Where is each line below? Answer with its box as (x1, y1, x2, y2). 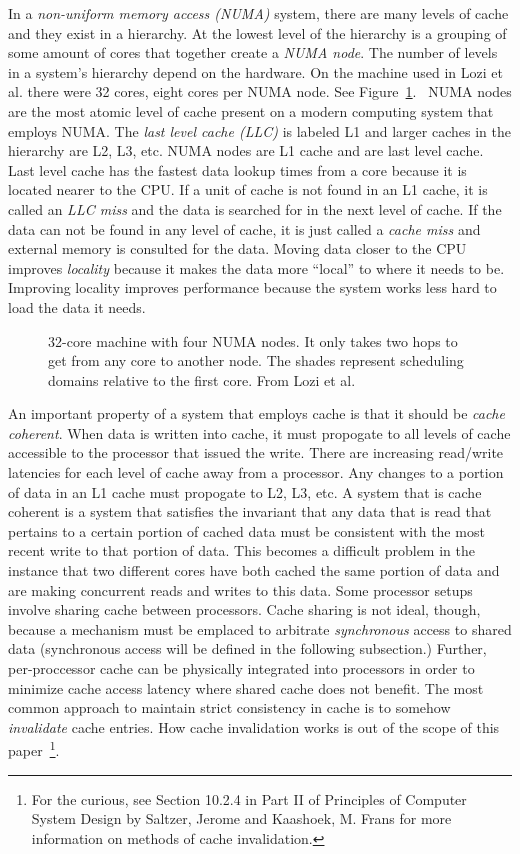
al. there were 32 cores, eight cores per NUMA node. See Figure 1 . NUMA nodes (8, 81, 512, 102)
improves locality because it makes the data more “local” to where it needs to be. (8, 257, 505, 278)
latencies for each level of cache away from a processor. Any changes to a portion (8, 462, 504, 483)
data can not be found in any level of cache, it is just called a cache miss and (8, 218, 481, 239)
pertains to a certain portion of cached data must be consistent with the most (8, 520, 485, 541)
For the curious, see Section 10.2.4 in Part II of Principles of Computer (31, 788, 467, 809)
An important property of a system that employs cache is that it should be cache (8, 403, 505, 424)
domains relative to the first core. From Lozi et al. (48, 369, 356, 390)
